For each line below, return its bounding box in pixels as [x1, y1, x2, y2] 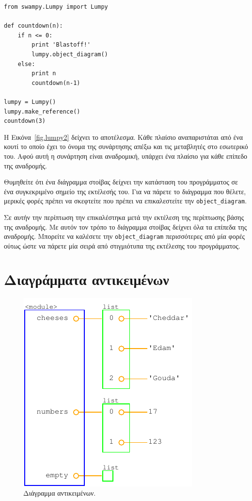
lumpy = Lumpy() [4, 98, 56, 105]
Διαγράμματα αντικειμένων [4, 269, 169, 289]
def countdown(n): [4, 22, 63, 30]
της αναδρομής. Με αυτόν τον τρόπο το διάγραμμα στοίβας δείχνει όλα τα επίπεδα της [4, 221, 247, 232]
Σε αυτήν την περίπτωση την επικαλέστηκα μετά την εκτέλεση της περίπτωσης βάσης [4, 212, 244, 222]
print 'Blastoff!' [31, 41, 91, 49]
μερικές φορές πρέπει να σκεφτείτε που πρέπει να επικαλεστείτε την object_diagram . [4, 196, 247, 206]
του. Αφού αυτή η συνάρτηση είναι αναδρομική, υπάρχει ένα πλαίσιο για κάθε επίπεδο [4, 150, 247, 161]
